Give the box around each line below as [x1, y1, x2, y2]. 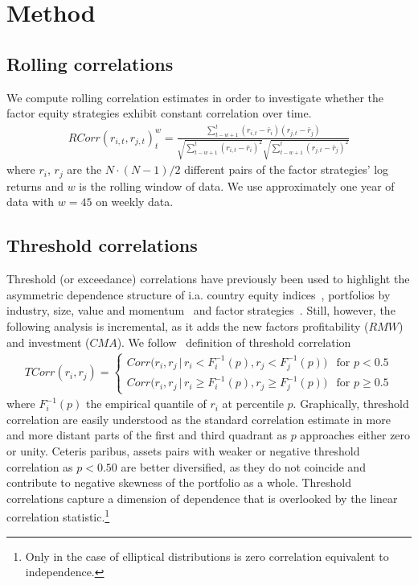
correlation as [6, 458, 73, 475]
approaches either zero [300, 426, 411, 443]
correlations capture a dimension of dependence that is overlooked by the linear [6, 489, 398, 506]
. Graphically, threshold [293, 395, 409, 412]
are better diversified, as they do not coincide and [121, 458, 366, 475]
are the [67, 161, 102, 178]
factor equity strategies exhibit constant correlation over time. [6, 105, 312, 122]
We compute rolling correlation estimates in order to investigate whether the [6, 89, 384, 105]
